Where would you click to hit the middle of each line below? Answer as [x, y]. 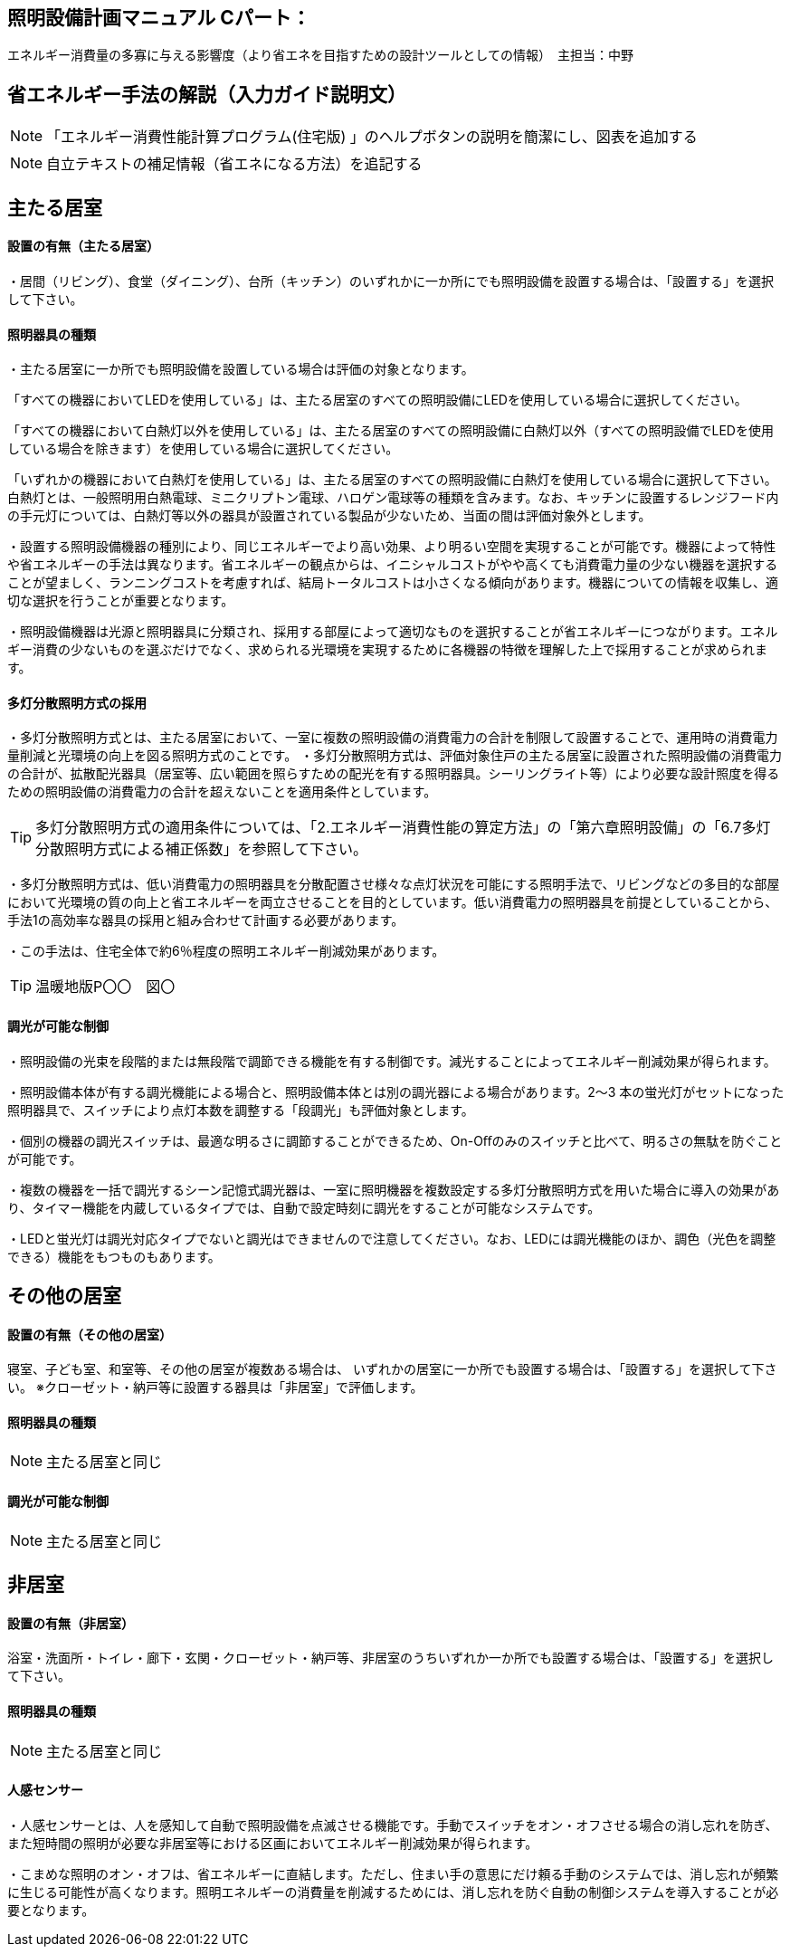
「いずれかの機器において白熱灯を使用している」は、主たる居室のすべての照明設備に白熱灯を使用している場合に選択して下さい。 [392, 480]
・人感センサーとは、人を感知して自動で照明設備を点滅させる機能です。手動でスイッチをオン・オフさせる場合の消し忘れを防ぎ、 [393, 1825]
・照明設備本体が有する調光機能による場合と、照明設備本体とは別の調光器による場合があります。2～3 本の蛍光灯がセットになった [396, 1091]
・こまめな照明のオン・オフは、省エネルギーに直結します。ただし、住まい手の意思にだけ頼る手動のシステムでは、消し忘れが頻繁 [393, 1873]
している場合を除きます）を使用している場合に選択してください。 [203, 449]
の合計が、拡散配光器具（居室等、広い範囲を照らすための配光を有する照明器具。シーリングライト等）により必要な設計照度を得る [394, 774]
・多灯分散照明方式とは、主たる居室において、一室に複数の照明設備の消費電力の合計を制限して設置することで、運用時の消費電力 [393, 738]
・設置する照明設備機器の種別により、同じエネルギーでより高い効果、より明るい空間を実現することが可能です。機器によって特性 [392, 547]
